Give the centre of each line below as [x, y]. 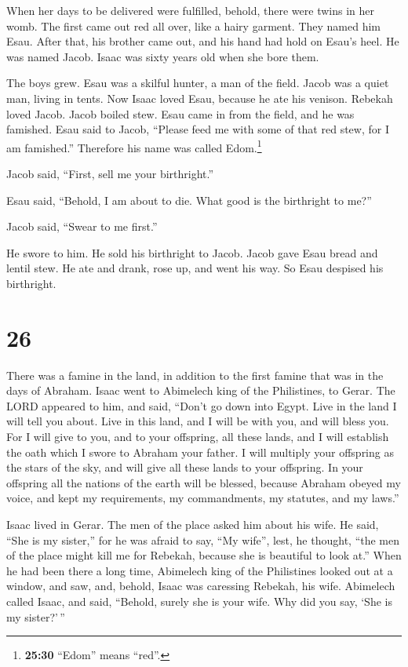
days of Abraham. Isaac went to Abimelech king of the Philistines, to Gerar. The [201, 390]
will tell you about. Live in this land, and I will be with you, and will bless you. [198, 421]
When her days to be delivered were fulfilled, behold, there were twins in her [190, 10]
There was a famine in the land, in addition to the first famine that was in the [195, 375]
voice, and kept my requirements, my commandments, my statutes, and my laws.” [203, 498]
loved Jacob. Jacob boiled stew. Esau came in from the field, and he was [180, 113]
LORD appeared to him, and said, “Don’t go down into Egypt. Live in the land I [202, 405]
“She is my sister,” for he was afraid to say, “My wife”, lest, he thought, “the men [203, 539]
